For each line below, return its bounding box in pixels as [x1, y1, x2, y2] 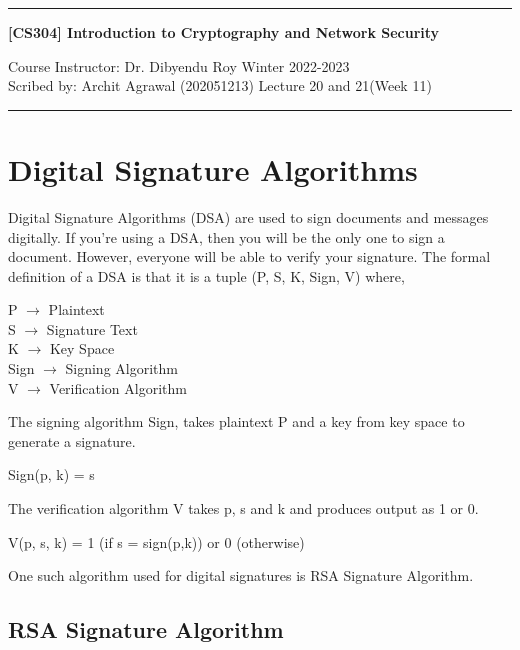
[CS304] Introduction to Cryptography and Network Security [8, 22, 440, 42]
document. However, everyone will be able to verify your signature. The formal [8, 246, 491, 267]
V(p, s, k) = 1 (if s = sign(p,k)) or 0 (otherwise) [8, 531, 305, 552]
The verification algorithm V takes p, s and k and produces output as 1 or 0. [8, 498, 479, 519]
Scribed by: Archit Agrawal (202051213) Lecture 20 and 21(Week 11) [8, 75, 432, 96]
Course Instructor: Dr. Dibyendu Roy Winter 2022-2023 [8, 55, 350, 76]
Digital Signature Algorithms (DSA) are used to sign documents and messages [8, 206, 489, 227]
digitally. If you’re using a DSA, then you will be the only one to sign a [8, 226, 445, 247]
